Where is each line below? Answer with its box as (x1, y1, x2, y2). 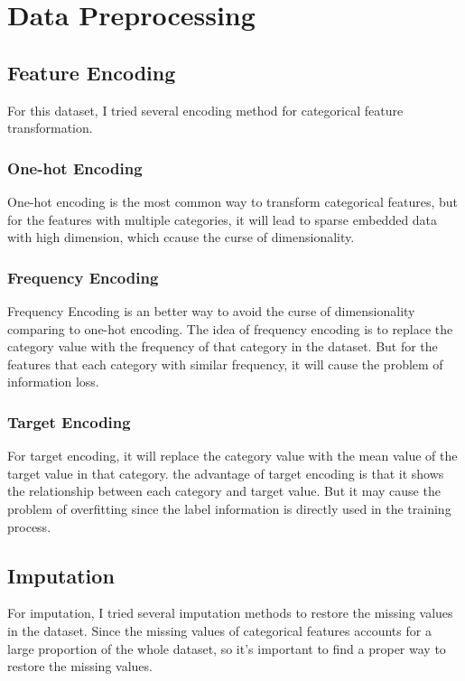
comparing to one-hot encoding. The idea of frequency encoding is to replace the (7, 319, 453, 338)
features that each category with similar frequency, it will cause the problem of (7, 354, 443, 373)
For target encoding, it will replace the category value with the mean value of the (7, 446, 458, 465)
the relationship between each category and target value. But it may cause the (7, 481, 441, 500)
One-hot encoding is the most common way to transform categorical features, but (7, 191, 458, 210)
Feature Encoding (7, 58, 176, 86)
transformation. (7, 118, 93, 137)
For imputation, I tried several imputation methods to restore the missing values (7, 603, 453, 622)
